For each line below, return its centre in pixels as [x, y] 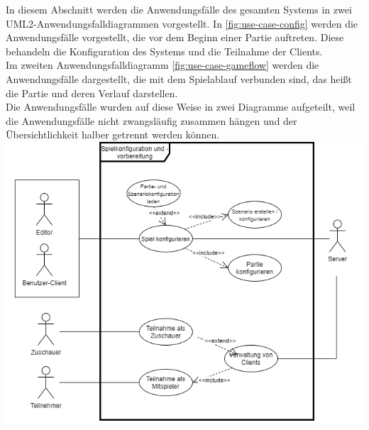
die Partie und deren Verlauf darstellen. [92, 93]
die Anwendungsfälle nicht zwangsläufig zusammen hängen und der [152, 120]
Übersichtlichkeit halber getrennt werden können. [113, 134]
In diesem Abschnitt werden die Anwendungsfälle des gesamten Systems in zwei [179, 9]
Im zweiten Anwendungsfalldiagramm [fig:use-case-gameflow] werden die [163, 65]
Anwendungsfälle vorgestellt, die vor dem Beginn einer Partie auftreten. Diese [175, 37]
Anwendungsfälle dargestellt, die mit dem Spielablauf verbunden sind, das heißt [179, 78]
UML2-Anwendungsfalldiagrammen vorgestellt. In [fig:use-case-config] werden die [182, 23]
